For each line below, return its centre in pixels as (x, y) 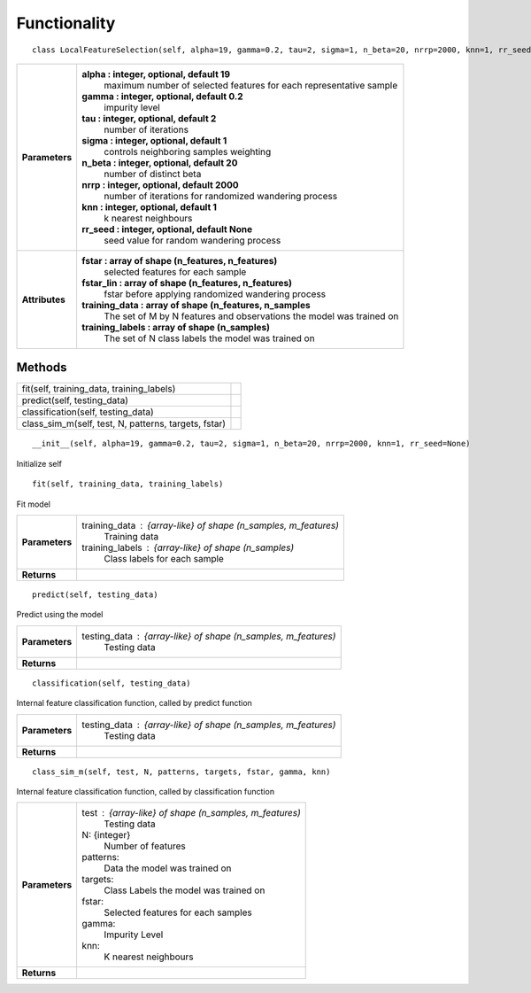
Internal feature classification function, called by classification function (145, 791)
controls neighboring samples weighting (188, 151)
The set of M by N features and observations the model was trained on (251, 316)
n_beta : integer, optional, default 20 (160, 162)
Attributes (43, 299)
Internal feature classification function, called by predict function (134, 703)
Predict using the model (60, 615)
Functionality (66, 23)
